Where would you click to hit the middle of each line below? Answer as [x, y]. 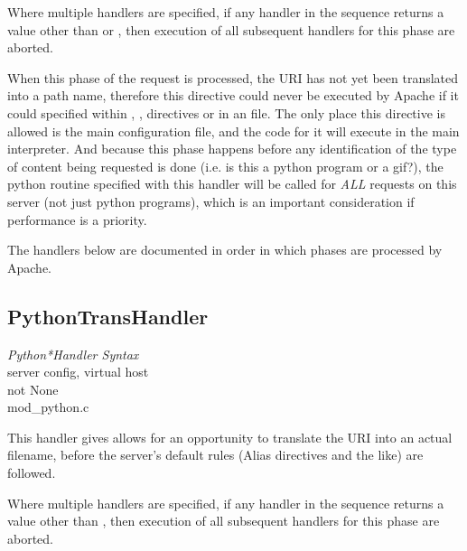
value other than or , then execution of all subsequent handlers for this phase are [231, 29]
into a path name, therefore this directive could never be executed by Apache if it [233, 95]
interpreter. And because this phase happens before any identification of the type [232, 149]
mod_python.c [48, 407]
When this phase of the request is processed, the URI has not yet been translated [233, 77]
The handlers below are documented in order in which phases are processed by [225, 250]
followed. [32, 473]
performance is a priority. [77, 219]
